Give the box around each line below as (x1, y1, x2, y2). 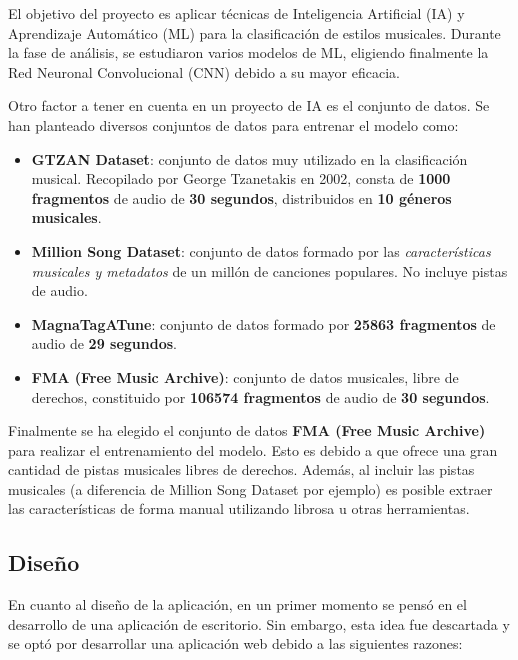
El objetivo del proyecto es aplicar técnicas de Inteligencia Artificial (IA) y (8, 3, 465, 23)
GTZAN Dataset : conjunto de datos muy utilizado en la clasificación (31, 148, 468, 169)
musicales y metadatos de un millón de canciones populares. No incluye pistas (31, 260, 508, 281)
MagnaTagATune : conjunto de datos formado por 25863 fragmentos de (31, 313, 496, 334)
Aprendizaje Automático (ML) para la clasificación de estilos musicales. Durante (8, 22, 501, 43)
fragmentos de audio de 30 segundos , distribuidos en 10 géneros (31, 187, 452, 208)
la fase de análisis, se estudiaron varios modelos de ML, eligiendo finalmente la (8, 42, 489, 63)
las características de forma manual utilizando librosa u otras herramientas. (8, 498, 470, 519)
